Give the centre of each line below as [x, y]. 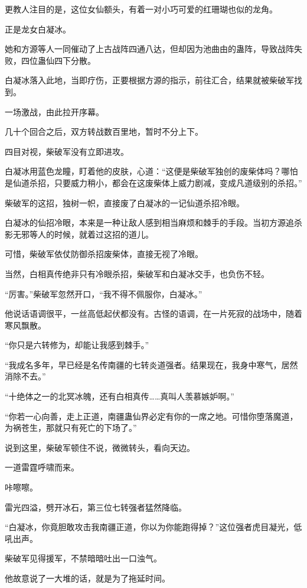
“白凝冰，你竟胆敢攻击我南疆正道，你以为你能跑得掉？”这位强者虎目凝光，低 [153, 527]
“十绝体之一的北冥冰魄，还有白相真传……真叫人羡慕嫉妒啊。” [120, 396]
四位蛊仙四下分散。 [58, 60]
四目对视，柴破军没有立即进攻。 [67, 151]
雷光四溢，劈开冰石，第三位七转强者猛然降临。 [96, 507]
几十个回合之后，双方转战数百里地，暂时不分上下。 [104, 131]
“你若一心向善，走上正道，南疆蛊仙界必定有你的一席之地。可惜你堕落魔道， [151, 416]
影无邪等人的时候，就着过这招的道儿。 [79, 234]
